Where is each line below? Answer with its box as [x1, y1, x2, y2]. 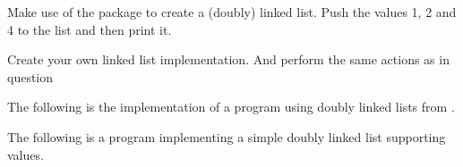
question [7, 67, 54, 86]
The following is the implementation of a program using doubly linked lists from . [7, 97, 455, 116]
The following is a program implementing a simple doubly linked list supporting [7, 127, 446, 146]
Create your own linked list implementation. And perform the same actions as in [7, 50, 450, 69]
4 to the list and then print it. [7, 20, 172, 38]
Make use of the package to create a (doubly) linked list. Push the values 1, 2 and [7, 3, 457, 21]
